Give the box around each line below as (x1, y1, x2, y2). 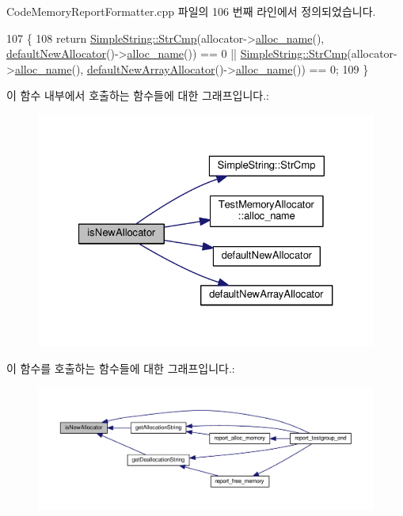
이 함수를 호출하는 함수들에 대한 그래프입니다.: (6, 360, 235, 377)
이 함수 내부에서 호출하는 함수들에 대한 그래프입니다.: (6, 87, 269, 104)
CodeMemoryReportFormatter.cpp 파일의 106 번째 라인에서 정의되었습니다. (6, 3, 376, 19)
